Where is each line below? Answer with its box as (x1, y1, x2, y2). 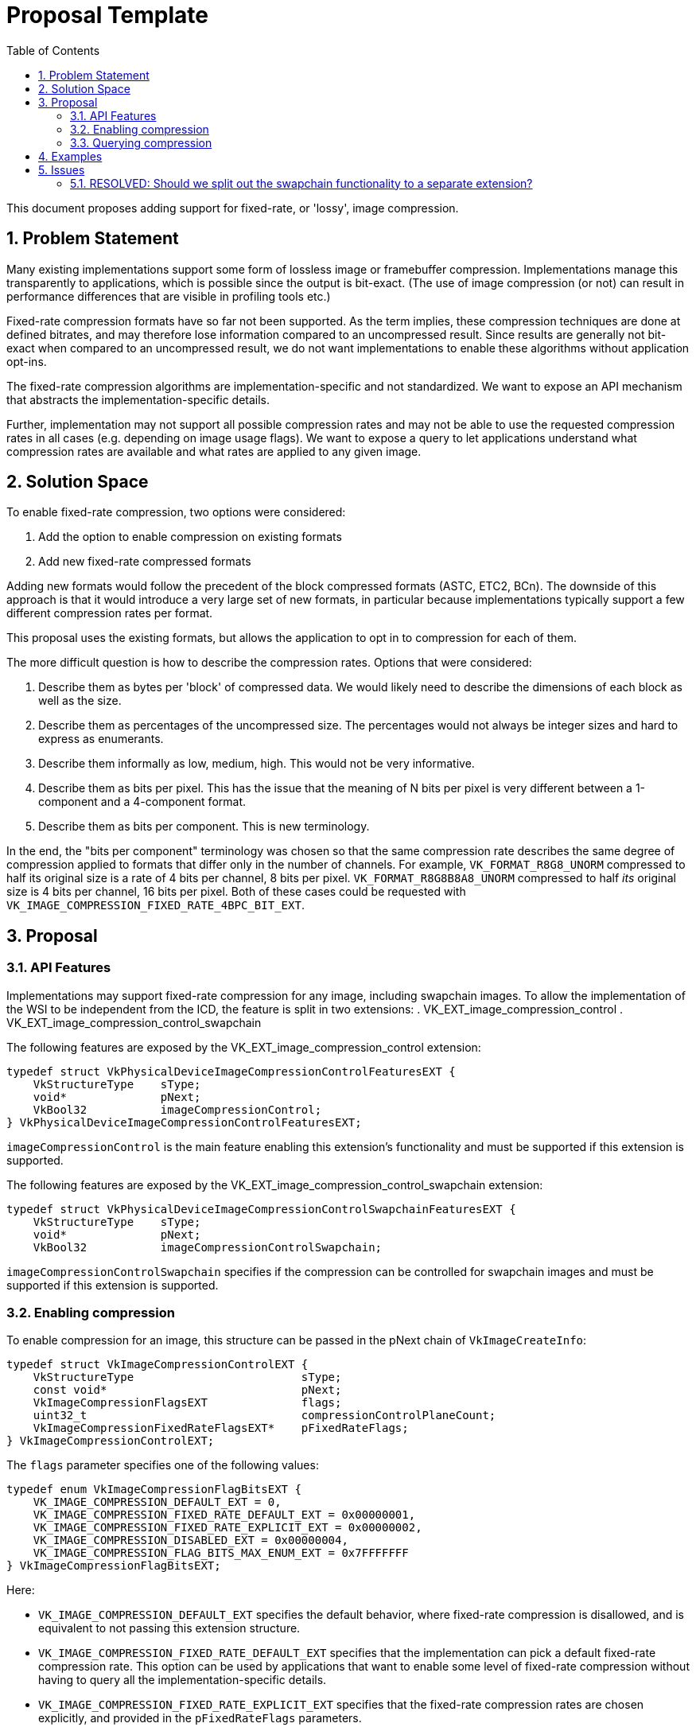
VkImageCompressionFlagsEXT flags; (33, 1396, 342, 1410)
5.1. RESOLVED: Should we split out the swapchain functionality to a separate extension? (70, 176, 533, 190)
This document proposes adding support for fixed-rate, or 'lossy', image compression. (6, 200, 459, 215)
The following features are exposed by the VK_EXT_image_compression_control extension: (6, 1040, 481, 1054)
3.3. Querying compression (70, 135, 212, 150)
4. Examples (38, 149, 103, 163)
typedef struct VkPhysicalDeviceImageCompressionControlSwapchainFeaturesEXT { (6, 1202, 516, 1216)
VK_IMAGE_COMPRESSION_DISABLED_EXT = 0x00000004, (33, 1534, 348, 1547)
